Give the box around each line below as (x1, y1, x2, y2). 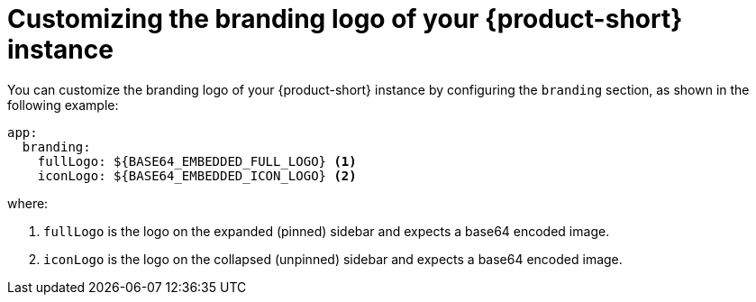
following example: (7, 96, 119, 113)
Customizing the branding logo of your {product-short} (7, 4, 683, 34)
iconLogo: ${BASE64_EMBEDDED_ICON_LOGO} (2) (37, 168, 357, 183)
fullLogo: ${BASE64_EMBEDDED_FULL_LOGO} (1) (37, 153, 357, 169)
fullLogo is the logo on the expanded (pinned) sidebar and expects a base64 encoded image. (43, 223, 610, 239)
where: (7, 195, 49, 211)
